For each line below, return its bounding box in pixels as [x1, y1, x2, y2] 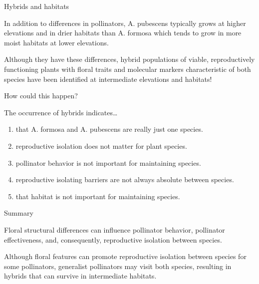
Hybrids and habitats [4, 1, 69, 11]
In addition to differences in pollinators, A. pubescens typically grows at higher [4, 17, 246, 28]
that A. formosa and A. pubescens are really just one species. [15, 124, 203, 134]
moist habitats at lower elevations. [4, 37, 109, 47]
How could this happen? [4, 90, 78, 101]
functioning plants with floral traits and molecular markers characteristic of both [4, 63, 251, 74]
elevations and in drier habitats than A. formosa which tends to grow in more [4, 27, 242, 38]
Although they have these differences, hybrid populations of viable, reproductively [4, 54, 255, 64]
